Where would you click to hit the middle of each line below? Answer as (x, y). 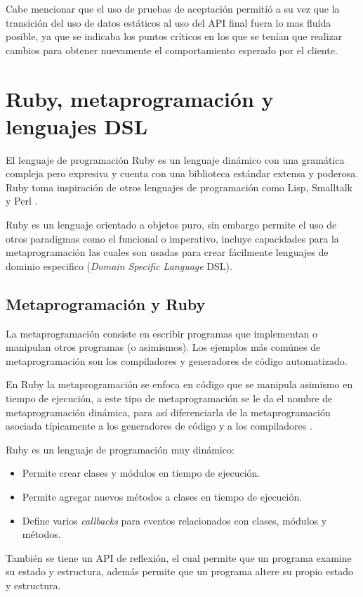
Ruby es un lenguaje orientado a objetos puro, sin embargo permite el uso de (171, 225)
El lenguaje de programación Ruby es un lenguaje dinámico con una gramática (175, 159)
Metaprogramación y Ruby (106, 303)
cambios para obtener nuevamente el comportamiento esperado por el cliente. (172, 50)
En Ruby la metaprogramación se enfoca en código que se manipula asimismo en (179, 384)
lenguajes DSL (77, 126)
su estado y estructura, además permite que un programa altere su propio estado (179, 571)
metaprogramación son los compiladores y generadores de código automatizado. (177, 360)
